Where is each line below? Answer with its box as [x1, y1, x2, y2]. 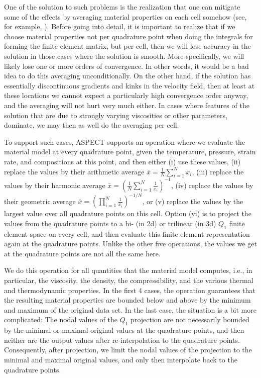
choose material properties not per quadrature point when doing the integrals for [4, 31, 253, 41]
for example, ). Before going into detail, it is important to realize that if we [4, 21, 235, 32]
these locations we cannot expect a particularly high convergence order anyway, [4, 90, 248, 101]
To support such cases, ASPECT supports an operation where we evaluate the [4, 136, 245, 147]
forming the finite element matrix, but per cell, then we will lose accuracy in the [4, 41, 251, 51]
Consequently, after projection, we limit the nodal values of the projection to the [4, 344, 252, 355]
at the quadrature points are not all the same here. [4, 248, 161, 258]
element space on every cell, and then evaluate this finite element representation [4, 228, 250, 239]
